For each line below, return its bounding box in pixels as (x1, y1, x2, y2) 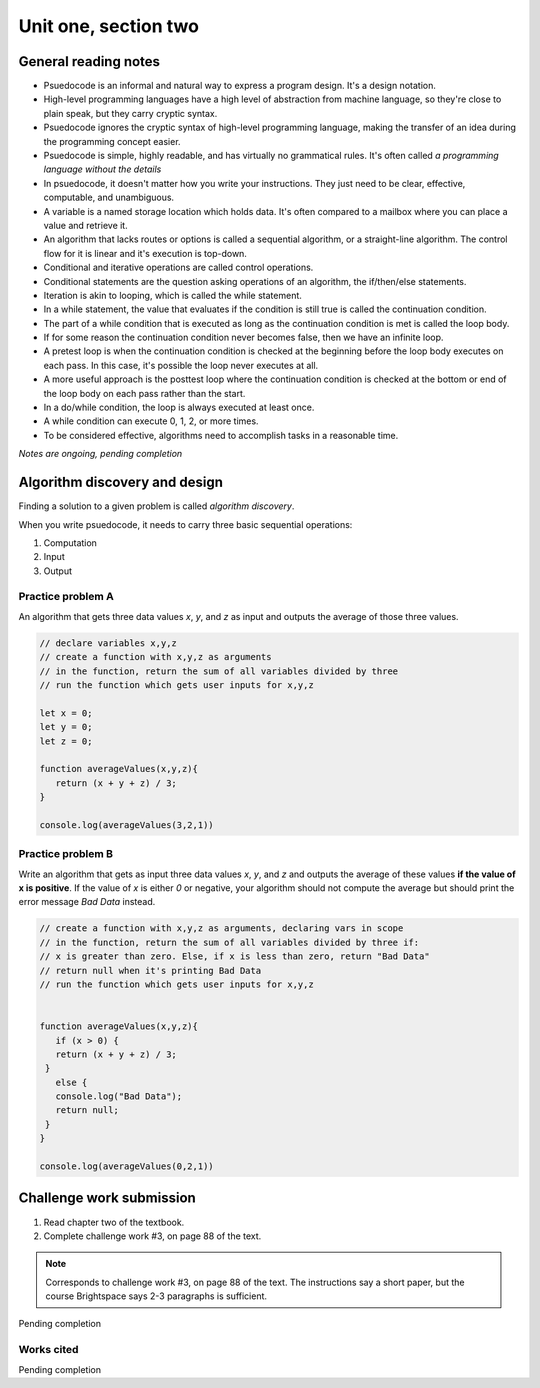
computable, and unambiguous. (43, 191, 175, 204)
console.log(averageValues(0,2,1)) (39, 1161, 214, 1172)
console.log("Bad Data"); (55, 1091, 183, 1102)
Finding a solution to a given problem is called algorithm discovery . (18, 500, 295, 512)
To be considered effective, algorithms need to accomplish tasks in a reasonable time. (43, 429, 399, 441)
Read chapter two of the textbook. (43, 1216, 185, 1228)
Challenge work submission (18, 1190, 197, 1207)
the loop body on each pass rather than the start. (43, 387, 246, 399)
